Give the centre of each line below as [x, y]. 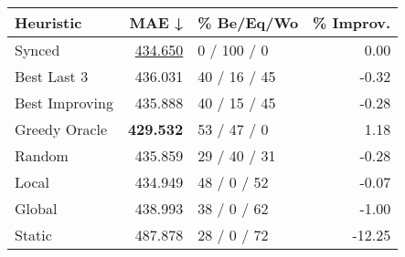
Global [36, 208]
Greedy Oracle [61, 129]
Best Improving [64, 103]
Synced [37, 50]
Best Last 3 [52, 76]
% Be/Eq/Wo [248, 22]
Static [33, 235]
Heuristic [48, 22]
